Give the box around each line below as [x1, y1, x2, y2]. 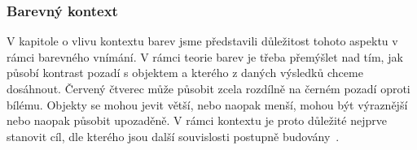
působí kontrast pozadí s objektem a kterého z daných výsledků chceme [7, 64, 363, 81]
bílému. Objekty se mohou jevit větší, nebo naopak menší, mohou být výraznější [7, 96, 408, 113]
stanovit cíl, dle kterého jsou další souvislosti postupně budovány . [7, 127, 340, 144]
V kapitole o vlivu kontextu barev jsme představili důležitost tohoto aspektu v [7, 32, 398, 49]
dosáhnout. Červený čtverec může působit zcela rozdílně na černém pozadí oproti [7, 80, 410, 96]
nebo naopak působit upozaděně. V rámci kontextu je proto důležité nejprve [7, 112, 387, 129]
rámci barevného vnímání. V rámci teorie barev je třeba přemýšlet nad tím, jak [7, 48, 403, 65]
